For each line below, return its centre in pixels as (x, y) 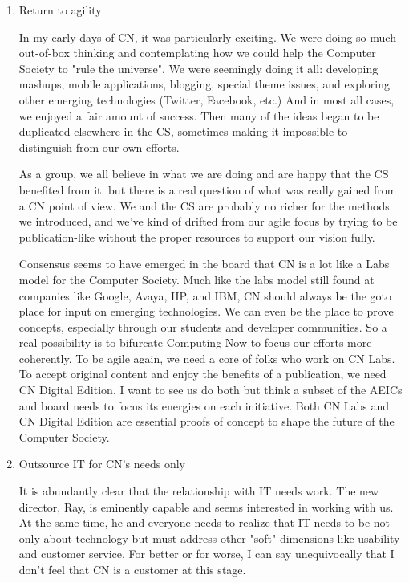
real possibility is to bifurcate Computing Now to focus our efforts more (195, 342)
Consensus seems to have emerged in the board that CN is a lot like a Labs (204, 264)
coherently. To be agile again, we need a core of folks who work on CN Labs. (207, 358)
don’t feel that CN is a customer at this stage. (132, 569)
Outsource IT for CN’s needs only (102, 464)
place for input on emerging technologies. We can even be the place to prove (206, 311)
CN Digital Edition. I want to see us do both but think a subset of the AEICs (211, 390)
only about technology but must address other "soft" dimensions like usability (209, 538)
